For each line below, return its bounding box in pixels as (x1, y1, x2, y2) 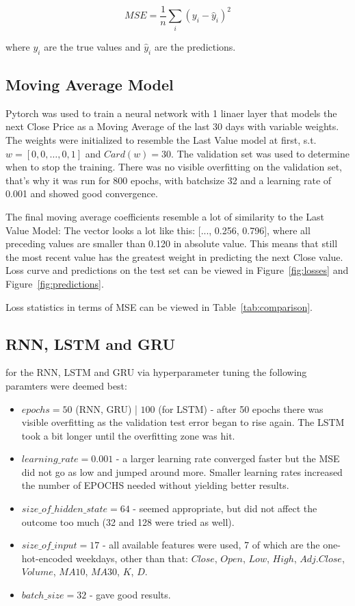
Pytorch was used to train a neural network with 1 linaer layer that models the (5, 105, 337, 120)
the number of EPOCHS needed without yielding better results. (21, 478, 289, 492)
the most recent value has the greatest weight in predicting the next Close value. (5, 249, 343, 264)
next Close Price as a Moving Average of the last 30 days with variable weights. (5, 119, 339, 134)
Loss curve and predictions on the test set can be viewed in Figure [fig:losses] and (5, 263, 349, 277)
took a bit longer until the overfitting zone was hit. (21, 428, 235, 442)
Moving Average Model (5, 73, 174, 94)
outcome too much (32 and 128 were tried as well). (21, 514, 235, 529)
